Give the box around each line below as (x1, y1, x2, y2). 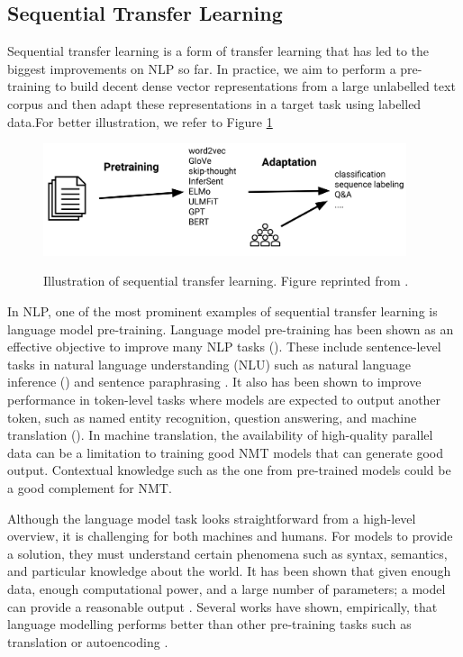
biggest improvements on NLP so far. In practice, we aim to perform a (7, 59, 396, 78)
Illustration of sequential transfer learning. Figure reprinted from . (43, 271, 409, 290)
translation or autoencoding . (7, 632, 168, 651)
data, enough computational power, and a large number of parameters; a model (7, 579, 446, 598)
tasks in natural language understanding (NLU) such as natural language (7, 354, 411, 373)
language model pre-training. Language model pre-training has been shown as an (7, 319, 454, 338)
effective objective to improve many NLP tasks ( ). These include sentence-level (7, 337, 441, 356)
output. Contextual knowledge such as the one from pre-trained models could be (7, 461, 451, 479)
